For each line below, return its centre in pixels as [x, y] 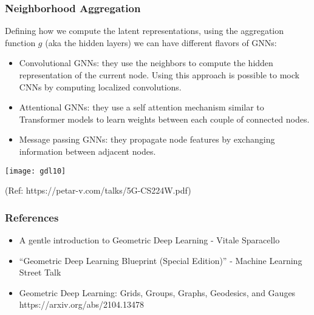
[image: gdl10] [36, 171]
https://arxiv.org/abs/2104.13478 [82, 304]
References [32, 217]
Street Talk [40, 272]
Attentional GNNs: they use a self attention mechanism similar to [142, 107]
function [20, 42]
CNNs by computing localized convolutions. [100, 86]
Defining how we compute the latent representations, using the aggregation [145, 31]
